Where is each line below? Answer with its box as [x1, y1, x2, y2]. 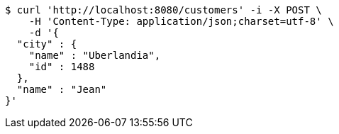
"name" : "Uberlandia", [28, 50, 161, 61]
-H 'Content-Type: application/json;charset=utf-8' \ [28, 16, 334, 27]
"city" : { [16, 38, 77, 50]
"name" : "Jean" [16, 84, 107, 95]
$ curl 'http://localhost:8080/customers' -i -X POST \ [5, 4, 322, 16]
